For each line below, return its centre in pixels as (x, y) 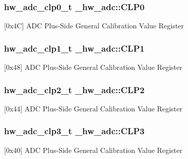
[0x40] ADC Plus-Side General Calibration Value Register (93, 150)
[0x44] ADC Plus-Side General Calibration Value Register (93, 108)
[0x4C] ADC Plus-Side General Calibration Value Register (94, 26)
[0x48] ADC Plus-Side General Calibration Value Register (93, 67)
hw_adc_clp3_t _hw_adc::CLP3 (74, 131)
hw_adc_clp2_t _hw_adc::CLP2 (74, 89)
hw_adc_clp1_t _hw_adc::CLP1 (74, 48)
